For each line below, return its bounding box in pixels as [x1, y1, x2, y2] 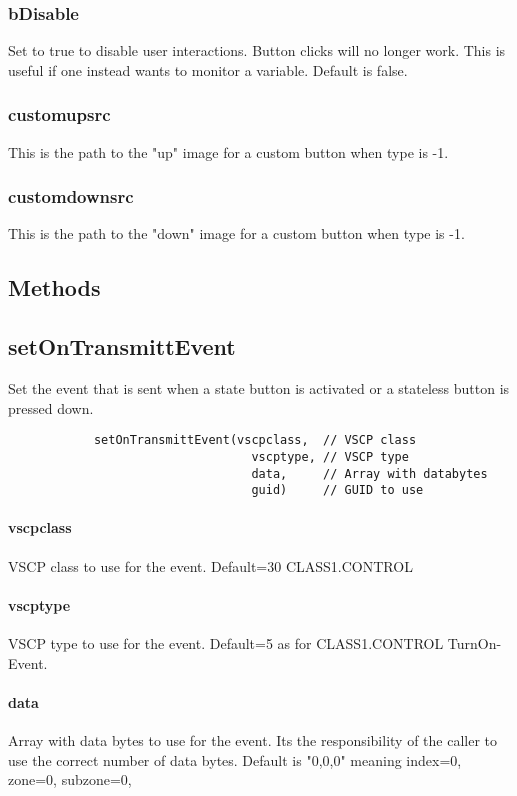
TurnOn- [447, 633, 502, 654]
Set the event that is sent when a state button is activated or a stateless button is [8, 378, 510, 399]
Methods [8, 272, 101, 303]
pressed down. [8, 397, 94, 418]
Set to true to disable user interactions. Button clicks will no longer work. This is [8, 40, 506, 61]
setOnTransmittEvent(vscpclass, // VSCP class [93, 433, 417, 448]
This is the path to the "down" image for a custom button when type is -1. [8, 223, 465, 244]
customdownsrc [8, 184, 134, 209]
